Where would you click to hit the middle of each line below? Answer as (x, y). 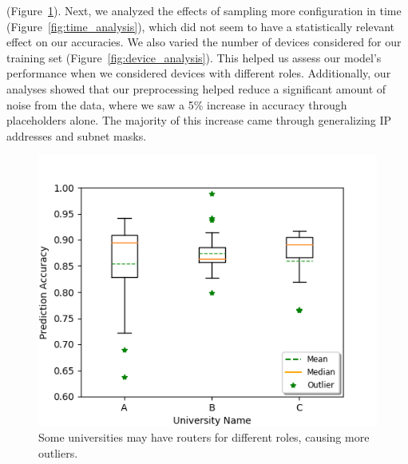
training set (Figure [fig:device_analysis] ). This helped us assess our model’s (194, 57)
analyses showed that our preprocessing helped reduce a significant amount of (196, 88)
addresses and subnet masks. (77, 135)
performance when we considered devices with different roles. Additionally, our (199, 73)
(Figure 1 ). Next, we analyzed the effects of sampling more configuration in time (204, 10)
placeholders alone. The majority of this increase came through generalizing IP (199, 120)
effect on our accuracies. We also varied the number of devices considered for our (204, 42)
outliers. (58, 452)
